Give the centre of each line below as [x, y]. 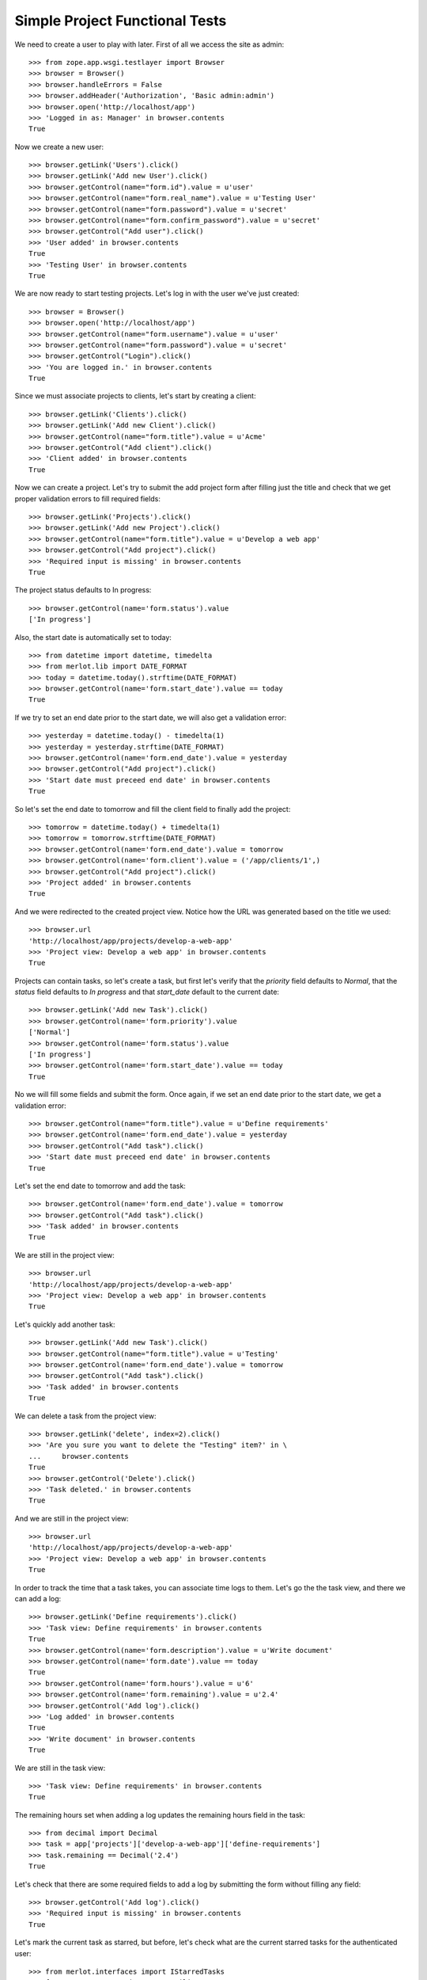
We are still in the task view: [60, 1768]
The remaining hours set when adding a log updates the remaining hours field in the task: [160, 1814]
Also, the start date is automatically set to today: [93, 637]
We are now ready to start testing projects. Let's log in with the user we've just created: [157, 294]
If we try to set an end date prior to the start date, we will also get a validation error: [151, 718]
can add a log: [38, 1599]
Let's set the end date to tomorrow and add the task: [100, 1186]
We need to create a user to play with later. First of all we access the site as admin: [149, 44]
